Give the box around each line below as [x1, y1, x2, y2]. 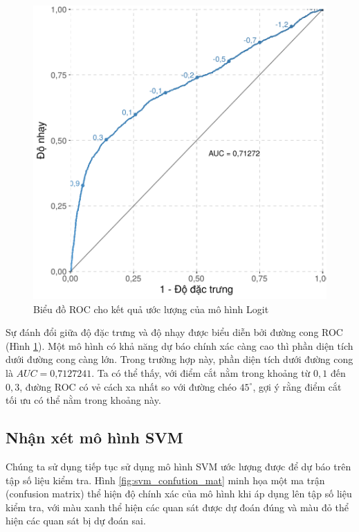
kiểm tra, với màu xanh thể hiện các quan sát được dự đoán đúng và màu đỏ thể [6, 499, 349, 514]
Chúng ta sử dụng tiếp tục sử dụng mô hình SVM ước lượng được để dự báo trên [6, 459, 351, 473]
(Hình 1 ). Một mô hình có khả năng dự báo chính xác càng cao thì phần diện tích [6, 338, 353, 353]
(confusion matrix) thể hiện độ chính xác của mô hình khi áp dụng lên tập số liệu [6, 486, 352, 501]
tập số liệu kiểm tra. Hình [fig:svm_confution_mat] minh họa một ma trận [6, 472, 325, 487]
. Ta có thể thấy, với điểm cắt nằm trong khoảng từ [91, 365, 311, 380]
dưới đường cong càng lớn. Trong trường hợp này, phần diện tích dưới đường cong [6, 352, 353, 366]
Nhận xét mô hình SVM [6, 427, 183, 448]
